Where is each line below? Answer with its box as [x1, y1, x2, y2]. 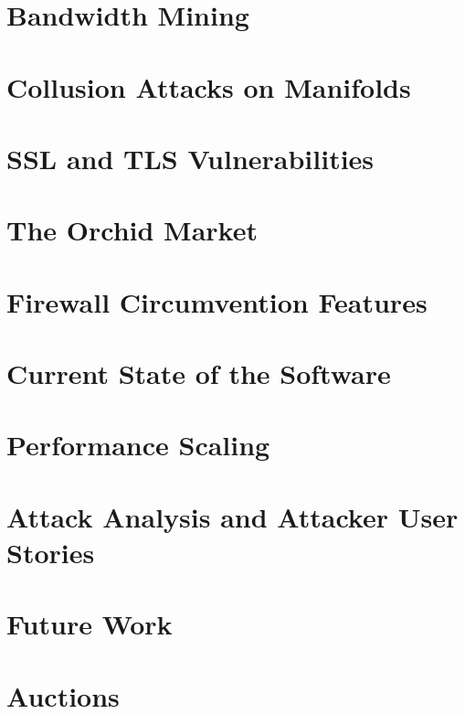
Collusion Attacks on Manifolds [6, 68, 411, 105]
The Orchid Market [6, 211, 258, 249]
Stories [6, 534, 95, 570]
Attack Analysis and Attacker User [6, 497, 459, 535]
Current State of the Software [6, 355, 391, 392]
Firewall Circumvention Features [6, 282, 428, 320]
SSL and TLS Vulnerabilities [6, 139, 375, 176]
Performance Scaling [6, 426, 270, 464]
